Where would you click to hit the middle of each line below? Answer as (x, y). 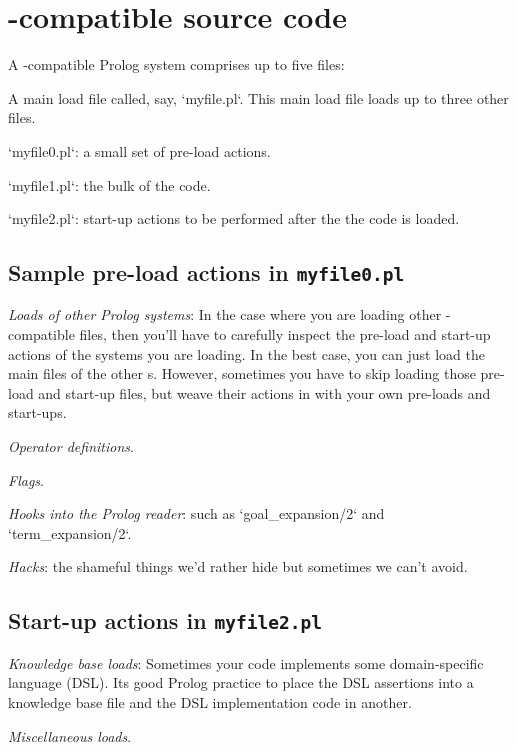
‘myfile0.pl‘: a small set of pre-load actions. (139, 150)
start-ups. (37, 412)
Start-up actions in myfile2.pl (165, 620)
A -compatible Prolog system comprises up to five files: (176, 64)
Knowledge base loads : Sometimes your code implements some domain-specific (246, 662)
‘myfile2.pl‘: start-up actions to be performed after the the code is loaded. (234, 218)
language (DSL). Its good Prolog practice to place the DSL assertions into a (241, 682)
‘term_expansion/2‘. (70, 532)
